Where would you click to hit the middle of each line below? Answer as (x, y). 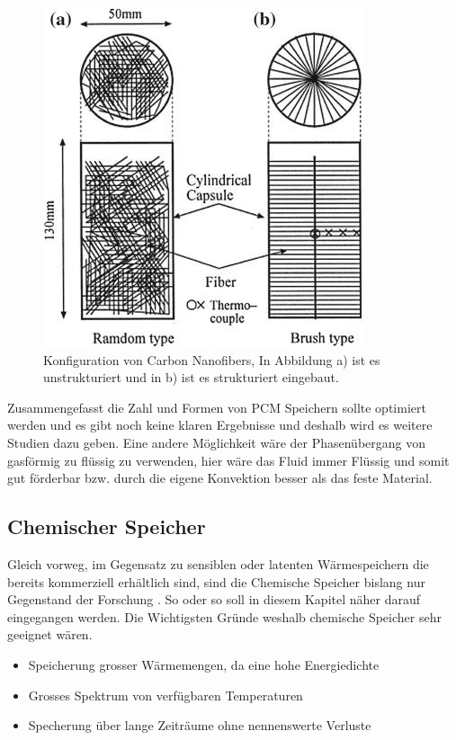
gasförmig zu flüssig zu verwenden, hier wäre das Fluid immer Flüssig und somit (228, 460)
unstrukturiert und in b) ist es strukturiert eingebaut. (191, 377)
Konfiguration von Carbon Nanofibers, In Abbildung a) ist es (212, 359)
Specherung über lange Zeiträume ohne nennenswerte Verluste (200, 725)
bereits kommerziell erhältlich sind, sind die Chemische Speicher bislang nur (216, 581)
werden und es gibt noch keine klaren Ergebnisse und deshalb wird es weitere (220, 425)
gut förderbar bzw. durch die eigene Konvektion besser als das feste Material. (220, 478)
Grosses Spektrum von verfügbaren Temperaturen (165, 695)
